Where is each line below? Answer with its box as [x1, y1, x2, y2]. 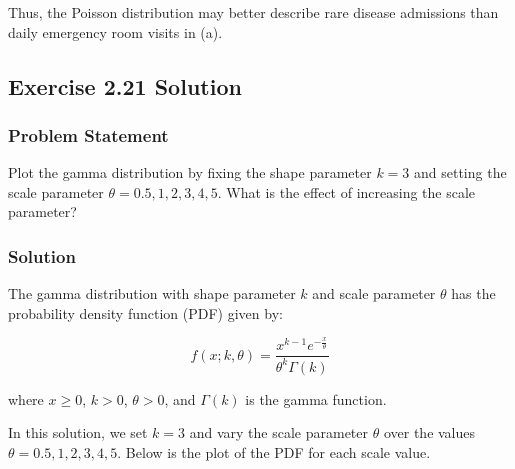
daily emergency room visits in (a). [8, 21, 223, 42]
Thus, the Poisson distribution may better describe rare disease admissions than [8, 2, 499, 22]
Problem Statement [8, 122, 169, 147]
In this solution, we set [8, 422, 148, 443]
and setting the [414, 162, 507, 183]
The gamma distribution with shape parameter [8, 283, 296, 304]
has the [451, 283, 496, 304]
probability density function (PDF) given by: [8, 302, 283, 323]
